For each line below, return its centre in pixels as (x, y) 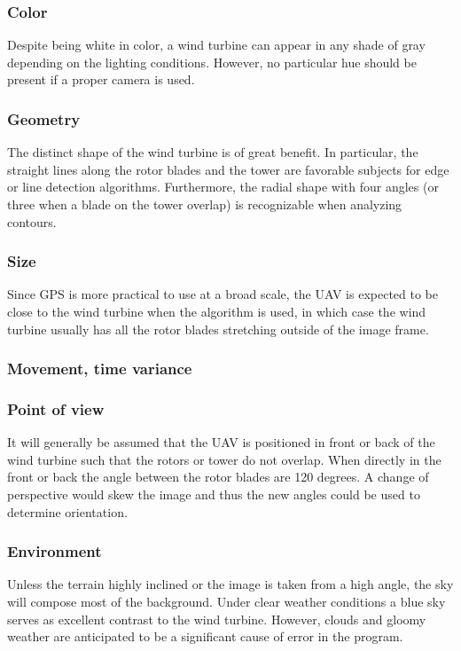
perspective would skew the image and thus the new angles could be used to (214, 494)
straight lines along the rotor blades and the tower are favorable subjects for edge (228, 169)
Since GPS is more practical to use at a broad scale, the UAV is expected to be (223, 294)
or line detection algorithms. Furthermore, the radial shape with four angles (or (223, 187)
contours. (32, 221)
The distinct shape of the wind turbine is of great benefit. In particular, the (213, 152)
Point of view (56, 408)
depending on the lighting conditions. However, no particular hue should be (212, 62)
